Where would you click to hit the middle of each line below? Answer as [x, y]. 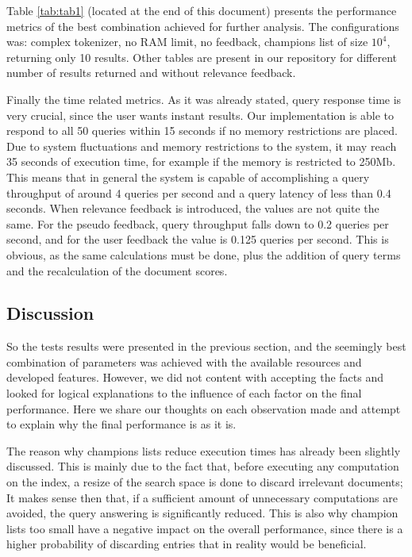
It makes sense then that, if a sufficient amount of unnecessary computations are [202, 497]
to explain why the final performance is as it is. [121, 424]
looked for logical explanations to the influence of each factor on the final [184, 393]
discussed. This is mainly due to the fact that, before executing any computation [203, 466]
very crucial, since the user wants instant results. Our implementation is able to [200, 115]
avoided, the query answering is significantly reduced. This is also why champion [202, 513]
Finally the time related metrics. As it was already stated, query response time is [204, 99]
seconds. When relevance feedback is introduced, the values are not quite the [193, 208]
